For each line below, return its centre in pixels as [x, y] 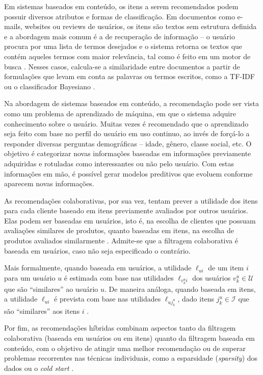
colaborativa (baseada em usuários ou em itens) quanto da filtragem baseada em [130, 337]
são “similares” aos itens [42, 310]
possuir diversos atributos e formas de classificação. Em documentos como [120, 16]
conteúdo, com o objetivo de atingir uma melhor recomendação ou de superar [125, 348]
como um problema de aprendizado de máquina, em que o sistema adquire [120, 113]
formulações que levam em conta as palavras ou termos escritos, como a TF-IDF [129, 76]
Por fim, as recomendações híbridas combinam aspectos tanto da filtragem [120, 328]
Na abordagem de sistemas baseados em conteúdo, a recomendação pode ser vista [131, 103]
